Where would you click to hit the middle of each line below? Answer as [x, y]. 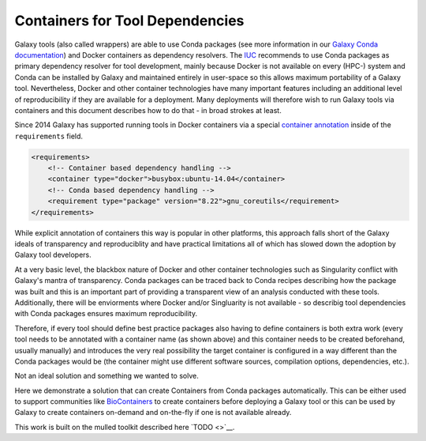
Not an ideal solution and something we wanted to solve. [106, 376]
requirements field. [49, 136]
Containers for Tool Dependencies [129, 21]
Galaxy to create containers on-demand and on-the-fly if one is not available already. [153, 413]
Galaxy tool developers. [53, 255]
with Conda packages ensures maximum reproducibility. [106, 314]
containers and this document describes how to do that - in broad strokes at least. [148, 110]
